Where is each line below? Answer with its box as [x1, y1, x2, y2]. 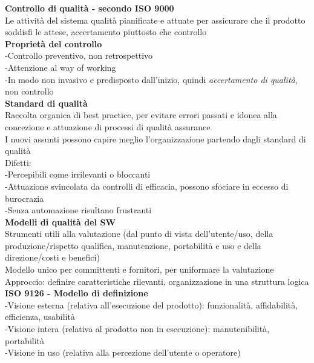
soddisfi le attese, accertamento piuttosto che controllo [5, 25, 207, 38]
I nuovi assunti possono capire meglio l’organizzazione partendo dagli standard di [5, 132, 306, 145]
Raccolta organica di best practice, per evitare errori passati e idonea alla [5, 108, 277, 121]
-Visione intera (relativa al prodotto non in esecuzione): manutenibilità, [5, 322, 270, 335]
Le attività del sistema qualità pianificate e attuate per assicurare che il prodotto [5, 13, 306, 26]
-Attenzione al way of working [5, 61, 116, 73]
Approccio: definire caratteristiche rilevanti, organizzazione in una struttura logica [5, 275, 309, 287]
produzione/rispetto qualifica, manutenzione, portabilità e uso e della [5, 239, 261, 251]
